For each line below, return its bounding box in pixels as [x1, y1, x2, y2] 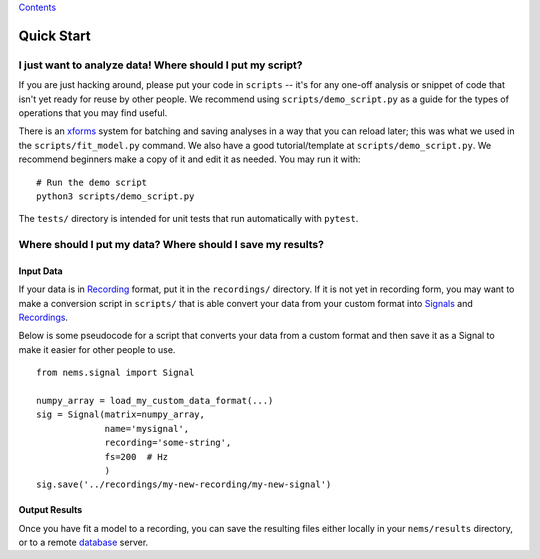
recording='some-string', [104, 437, 232, 449]
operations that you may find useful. [18, 106, 168, 119]
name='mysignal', [104, 423, 190, 434]
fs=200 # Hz [104, 451, 169, 462]
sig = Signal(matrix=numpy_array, [36, 409, 205, 420]
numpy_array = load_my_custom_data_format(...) [36, 395, 274, 406]
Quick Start [18, 27, 91, 44]
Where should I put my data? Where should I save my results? [18, 238, 325, 252]
